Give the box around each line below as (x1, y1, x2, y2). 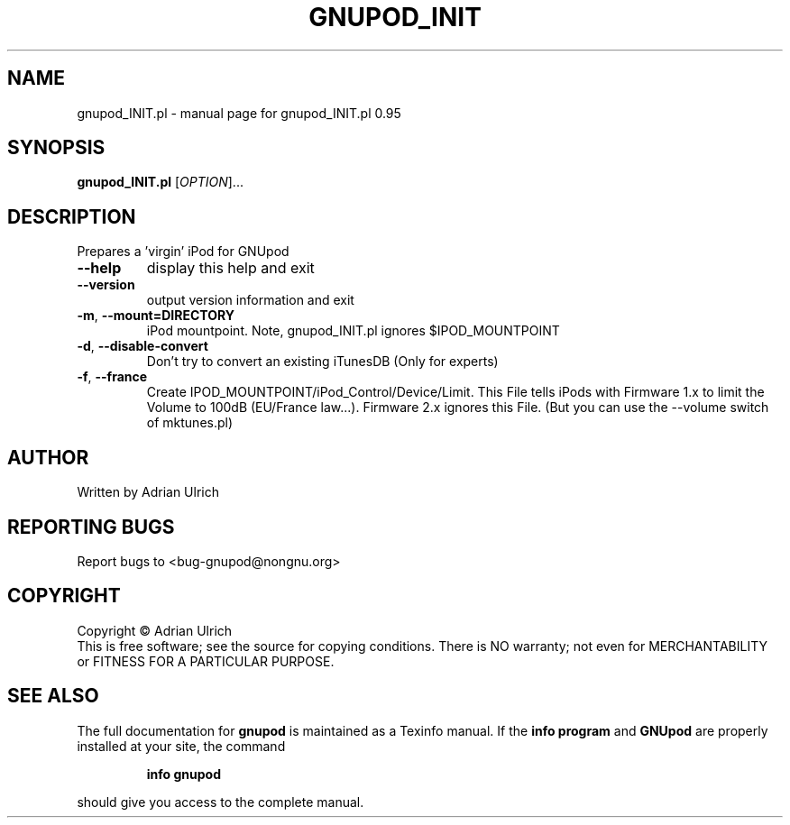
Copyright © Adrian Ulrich (77, 622, 233, 638)
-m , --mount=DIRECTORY (77, 307, 235, 324)
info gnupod (146, 765, 221, 782)
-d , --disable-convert (77, 338, 208, 354)
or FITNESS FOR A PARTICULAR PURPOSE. (77, 653, 335, 669)
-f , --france (77, 369, 148, 385)
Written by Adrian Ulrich (77, 484, 219, 500)
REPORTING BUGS (7, 515, 175, 538)
